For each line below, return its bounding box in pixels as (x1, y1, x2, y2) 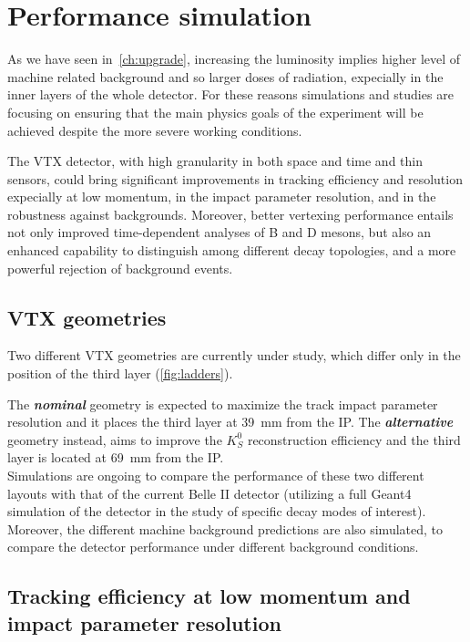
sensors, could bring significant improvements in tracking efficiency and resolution (7, 169, 463, 188)
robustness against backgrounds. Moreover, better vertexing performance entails (7, 204, 454, 223)
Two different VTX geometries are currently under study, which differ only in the (7, 346, 461, 365)
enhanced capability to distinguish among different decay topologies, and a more (7, 241, 456, 260)
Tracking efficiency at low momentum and (7, 582, 411, 610)
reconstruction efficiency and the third (247, 430, 461, 449)
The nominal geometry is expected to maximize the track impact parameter (7, 394, 438, 413)
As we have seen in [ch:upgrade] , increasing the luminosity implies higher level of (7, 49, 461, 68)
